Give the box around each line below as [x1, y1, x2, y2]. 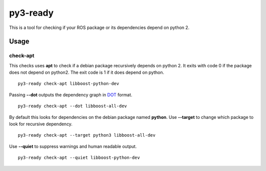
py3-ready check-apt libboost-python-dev [18, 81, 119, 86]
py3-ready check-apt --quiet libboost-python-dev [18, 155, 140, 161]
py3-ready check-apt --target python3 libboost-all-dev [18, 133, 156, 138]
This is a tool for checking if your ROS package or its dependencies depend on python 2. [9, 25, 190, 30]
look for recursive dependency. [9, 121, 73, 127]
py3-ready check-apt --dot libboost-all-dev [18, 103, 128, 109]
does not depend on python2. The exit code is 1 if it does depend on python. [9, 69, 165, 76]
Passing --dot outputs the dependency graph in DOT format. [9, 91, 133, 98]
